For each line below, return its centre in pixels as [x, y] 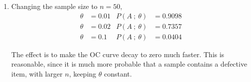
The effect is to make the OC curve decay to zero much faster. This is [118, 54]
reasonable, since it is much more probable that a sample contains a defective [129, 64]
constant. [118, 73]
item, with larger [37, 73]
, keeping [83, 73]
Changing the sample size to [54, 6]
